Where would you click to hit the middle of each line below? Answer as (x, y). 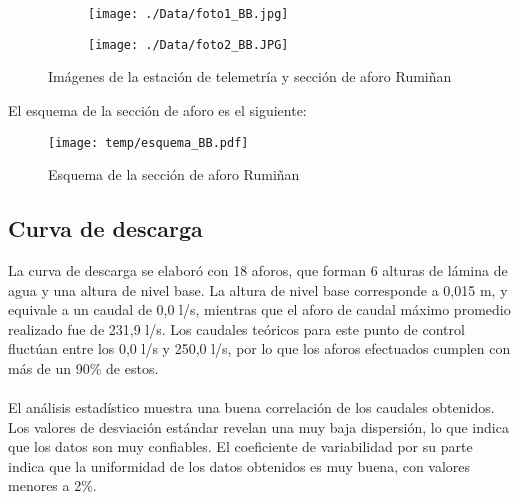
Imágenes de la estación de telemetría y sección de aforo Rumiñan (250, 76)
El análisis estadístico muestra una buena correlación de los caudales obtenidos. (251, 407)
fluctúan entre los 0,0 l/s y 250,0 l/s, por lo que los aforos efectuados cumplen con (259, 348)
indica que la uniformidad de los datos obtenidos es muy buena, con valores (239, 465)
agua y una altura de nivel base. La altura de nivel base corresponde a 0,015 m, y (258, 289)
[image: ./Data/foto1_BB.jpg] (188, 14)
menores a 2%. (52, 485)
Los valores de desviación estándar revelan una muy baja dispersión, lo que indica (258, 426)
